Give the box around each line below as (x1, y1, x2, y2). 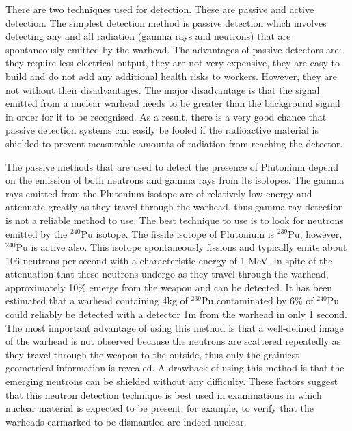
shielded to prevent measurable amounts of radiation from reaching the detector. (5, 136, 343, 150)
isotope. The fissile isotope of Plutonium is (96, 226, 275, 241)
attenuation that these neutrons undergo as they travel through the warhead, (5, 267, 329, 281)
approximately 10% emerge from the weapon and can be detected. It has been (5, 280, 333, 294)
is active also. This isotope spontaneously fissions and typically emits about (31, 240, 347, 254)
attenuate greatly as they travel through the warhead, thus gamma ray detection (5, 199, 344, 214)
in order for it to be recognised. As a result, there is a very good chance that (5, 109, 327, 123)
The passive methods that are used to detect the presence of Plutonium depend (5, 159, 339, 173)
